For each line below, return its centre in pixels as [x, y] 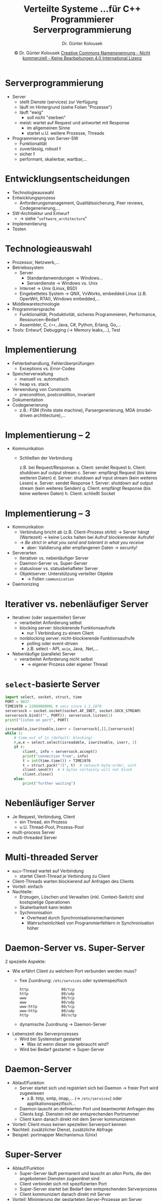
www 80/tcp [47, 998]
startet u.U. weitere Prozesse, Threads [65, 133]
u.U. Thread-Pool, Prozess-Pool [52, 827]
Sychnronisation [36, 913]
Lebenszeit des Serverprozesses [45, 1033]
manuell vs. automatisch [44, 379]
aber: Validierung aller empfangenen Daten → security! [82, 548]
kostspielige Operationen [45, 902]
